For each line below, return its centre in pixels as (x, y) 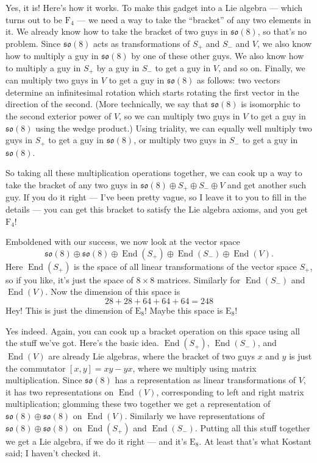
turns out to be (34, 19)
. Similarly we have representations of (195, 416)
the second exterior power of (59, 116)
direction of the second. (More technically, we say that (107, 104)
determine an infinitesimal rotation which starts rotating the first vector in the (152, 92)
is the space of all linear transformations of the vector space (185, 266)
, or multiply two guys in (180, 140)
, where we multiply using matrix (194, 368)
